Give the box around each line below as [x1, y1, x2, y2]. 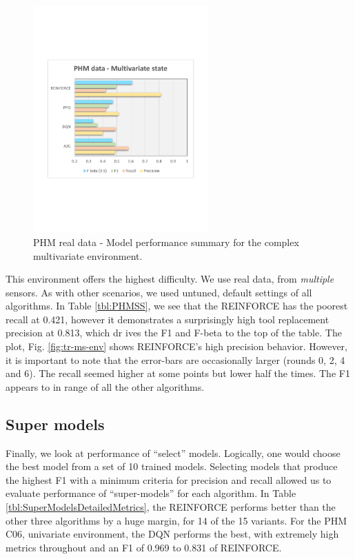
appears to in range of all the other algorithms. [6, 379, 205, 394]
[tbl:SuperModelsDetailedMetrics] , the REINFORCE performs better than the [6, 500, 336, 514]
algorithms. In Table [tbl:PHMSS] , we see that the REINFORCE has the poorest [6, 298, 348, 313]
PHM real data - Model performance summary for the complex [33, 234, 299, 249]
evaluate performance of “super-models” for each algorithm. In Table [6, 486, 296, 500]
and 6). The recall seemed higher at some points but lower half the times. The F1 [6, 366, 350, 380]
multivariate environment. [33, 248, 143, 263]
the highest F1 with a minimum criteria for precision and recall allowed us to [6, 472, 332, 487]
